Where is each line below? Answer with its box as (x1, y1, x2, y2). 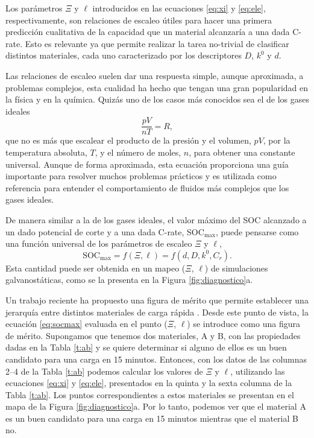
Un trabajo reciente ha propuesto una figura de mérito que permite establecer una (5, 293, 309, 306)
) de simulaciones (204, 261, 268, 274)
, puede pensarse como (215, 225, 299, 238)
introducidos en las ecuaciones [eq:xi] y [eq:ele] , (92, 2, 266, 14)
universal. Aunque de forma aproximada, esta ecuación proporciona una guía (5, 157, 289, 170)
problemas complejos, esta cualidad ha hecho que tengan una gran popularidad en (5, 81, 309, 94)
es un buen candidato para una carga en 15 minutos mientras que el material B (5, 411, 298, 424)
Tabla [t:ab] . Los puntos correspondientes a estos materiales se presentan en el (5, 388, 294, 401)
